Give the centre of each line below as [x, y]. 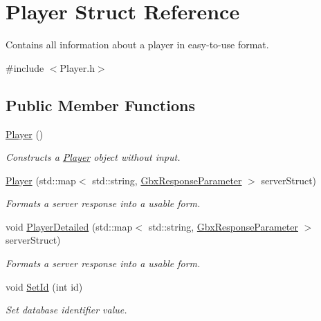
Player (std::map [41, 180]
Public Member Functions [100, 105]
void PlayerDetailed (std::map [69, 226]
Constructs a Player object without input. [93, 157]
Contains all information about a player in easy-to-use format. [137, 45]
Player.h [77, 67]
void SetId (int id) [44, 286]
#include [25, 67]
